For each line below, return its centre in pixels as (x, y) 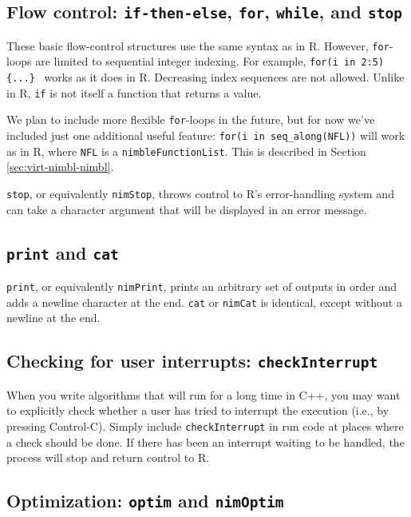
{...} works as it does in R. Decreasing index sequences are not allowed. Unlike (205, 77)
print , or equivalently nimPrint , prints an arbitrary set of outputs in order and (202, 286)
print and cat (63, 252)
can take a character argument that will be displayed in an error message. (187, 209)
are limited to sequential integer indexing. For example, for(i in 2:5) (210, 61)
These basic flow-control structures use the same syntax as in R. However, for (198, 45)
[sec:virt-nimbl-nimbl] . (60, 167)
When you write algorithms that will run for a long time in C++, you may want (204, 394)
